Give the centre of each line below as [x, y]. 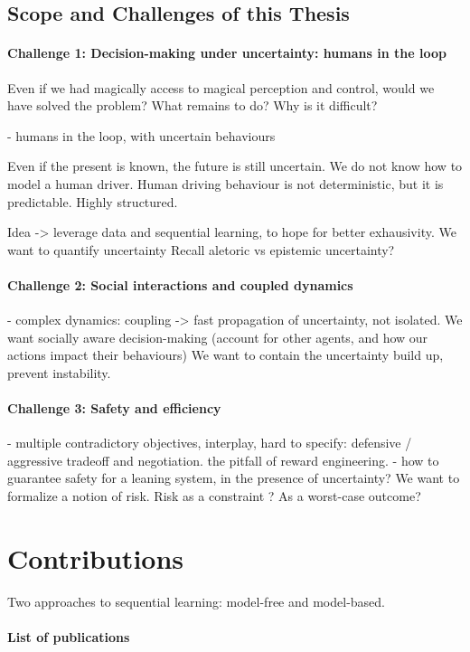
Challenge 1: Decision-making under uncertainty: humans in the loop [227, 53]
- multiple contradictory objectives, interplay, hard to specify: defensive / [210, 443]
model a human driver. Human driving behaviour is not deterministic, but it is [226, 183]
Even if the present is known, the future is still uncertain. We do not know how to [235, 166]
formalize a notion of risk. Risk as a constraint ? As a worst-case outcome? [214, 496]
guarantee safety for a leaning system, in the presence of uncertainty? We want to [234, 478]
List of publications [69, 636]
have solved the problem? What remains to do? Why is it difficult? [193, 105]
